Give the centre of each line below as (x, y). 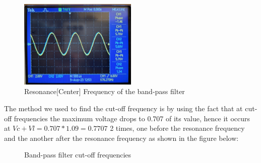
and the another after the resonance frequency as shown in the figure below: (121, 138)
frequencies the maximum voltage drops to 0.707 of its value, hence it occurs (132, 118)
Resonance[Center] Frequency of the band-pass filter (105, 91)
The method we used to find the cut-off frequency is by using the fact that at (123, 108)
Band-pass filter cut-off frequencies (78, 155)
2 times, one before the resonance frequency (177, 128)
